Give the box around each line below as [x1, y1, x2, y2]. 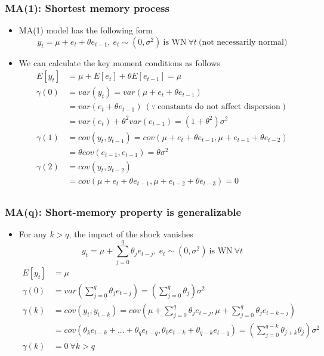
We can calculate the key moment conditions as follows [18, 56, 220, 69]
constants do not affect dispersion [158, 103, 280, 112]
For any [18, 227, 47, 240]
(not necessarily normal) [199, 38, 288, 47]
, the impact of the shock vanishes [69, 227, 193, 240]
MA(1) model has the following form [18, 24, 153, 36]
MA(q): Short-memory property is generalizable [5, 204, 242, 219]
